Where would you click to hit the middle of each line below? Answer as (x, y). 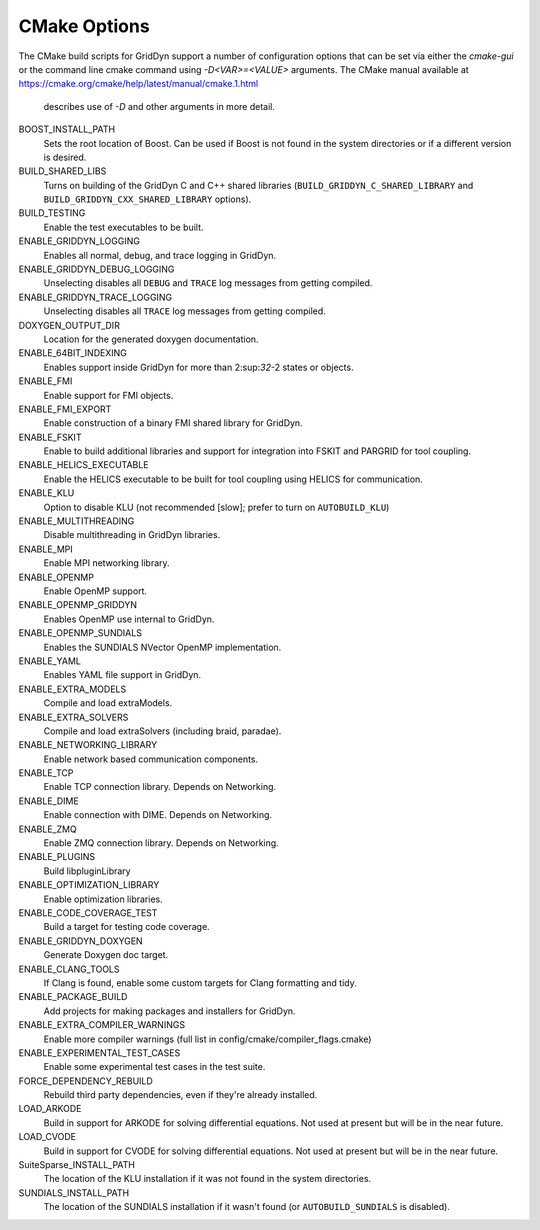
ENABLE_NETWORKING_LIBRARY (88, 745)
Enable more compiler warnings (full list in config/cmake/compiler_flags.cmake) (207, 1039)
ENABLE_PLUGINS (56, 857)
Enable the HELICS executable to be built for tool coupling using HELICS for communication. (233, 479)
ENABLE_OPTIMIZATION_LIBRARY (89, 885)
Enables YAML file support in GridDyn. (122, 675)
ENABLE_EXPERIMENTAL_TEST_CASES (99, 1052)
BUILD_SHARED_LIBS (62, 171)
